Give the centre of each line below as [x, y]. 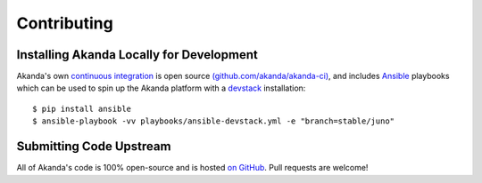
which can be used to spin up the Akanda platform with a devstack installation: [161, 88]
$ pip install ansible [82, 108]
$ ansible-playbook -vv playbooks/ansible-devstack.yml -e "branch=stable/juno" [214, 121]
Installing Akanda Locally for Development [137, 55]
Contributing [65, 23]
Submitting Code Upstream [94, 147]
